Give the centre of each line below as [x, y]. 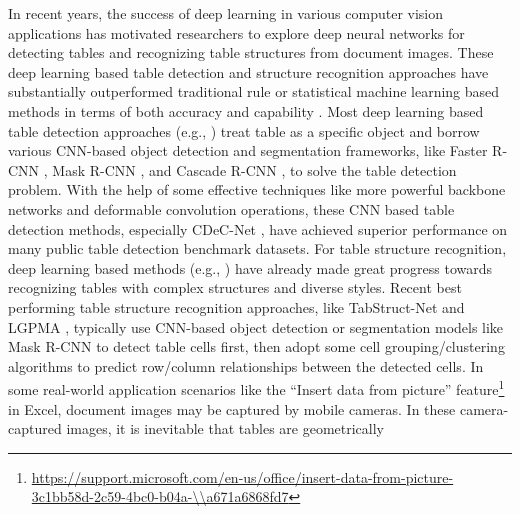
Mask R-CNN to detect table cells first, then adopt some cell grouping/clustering [256, 346]
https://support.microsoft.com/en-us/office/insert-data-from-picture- [242, 476]
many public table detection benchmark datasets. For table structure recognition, [257, 248]
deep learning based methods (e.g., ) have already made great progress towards [250, 267]
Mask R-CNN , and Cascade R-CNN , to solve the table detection [254, 169]
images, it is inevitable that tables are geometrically [225, 428]
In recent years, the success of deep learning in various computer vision [226, 13]
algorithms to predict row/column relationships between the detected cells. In [246, 365]
